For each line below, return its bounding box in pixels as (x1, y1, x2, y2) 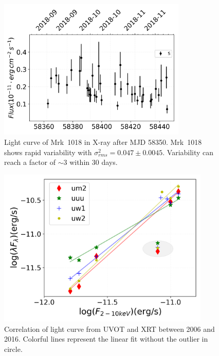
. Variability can (162, 146, 214, 157)
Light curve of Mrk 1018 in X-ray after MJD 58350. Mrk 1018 (4, 136, 202, 147)
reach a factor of (4, 157, 56, 167)
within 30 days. (69, 157, 118, 167)
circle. (4, 343, 23, 354)
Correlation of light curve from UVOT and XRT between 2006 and (4, 323, 215, 334)
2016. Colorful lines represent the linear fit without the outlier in (4, 333, 208, 344)
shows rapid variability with (4, 146, 92, 157)
